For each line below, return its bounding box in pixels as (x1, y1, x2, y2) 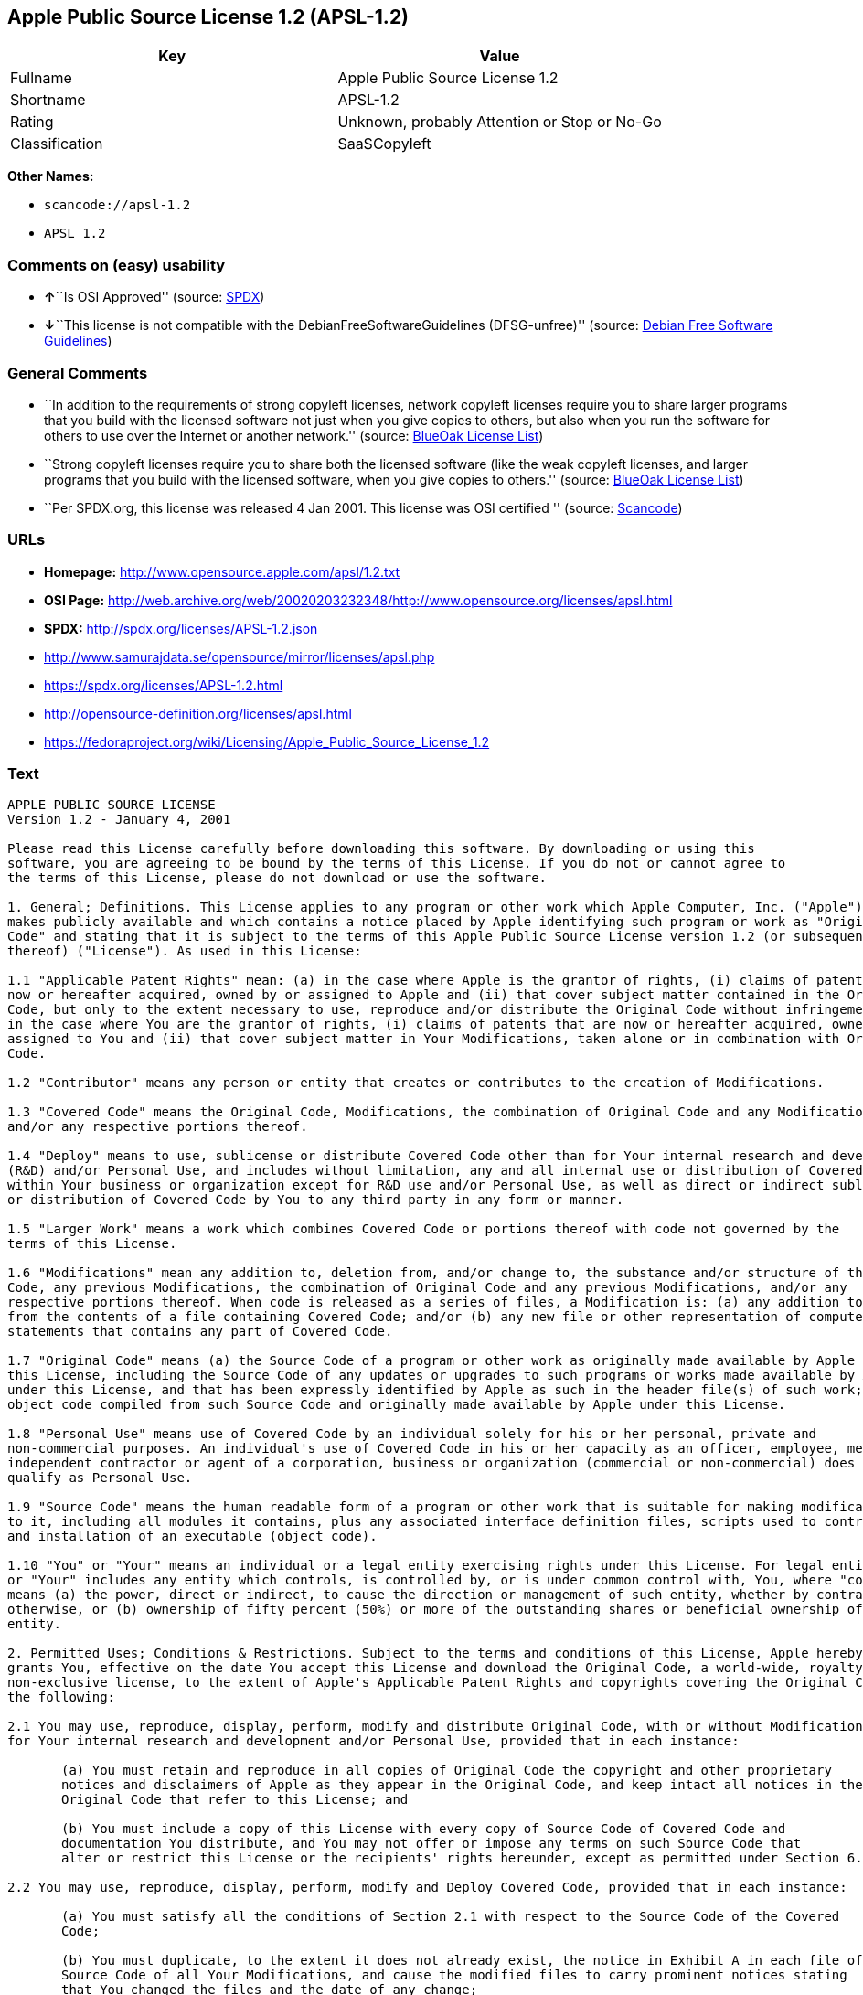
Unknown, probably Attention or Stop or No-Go (337, 112, 662, 132)
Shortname (10, 91, 86, 110)
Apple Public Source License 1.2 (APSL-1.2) (7, 5, 410, 28)
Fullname (10, 69, 72, 88)
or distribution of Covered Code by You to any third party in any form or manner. (7, 1192, 624, 1208)
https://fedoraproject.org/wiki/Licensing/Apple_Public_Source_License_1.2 (44, 733, 490, 750)
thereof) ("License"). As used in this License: (7, 944, 362, 959)
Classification (10, 134, 103, 154)
